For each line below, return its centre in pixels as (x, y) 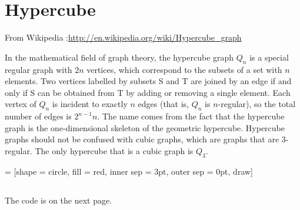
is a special (269, 57)
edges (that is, (164, 104)
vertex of (21, 104)
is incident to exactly (90, 104)
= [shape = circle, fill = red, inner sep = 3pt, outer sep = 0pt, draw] (129, 171)
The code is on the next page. (59, 200)
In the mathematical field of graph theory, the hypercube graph (119, 57)
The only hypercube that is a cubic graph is (114, 150)
